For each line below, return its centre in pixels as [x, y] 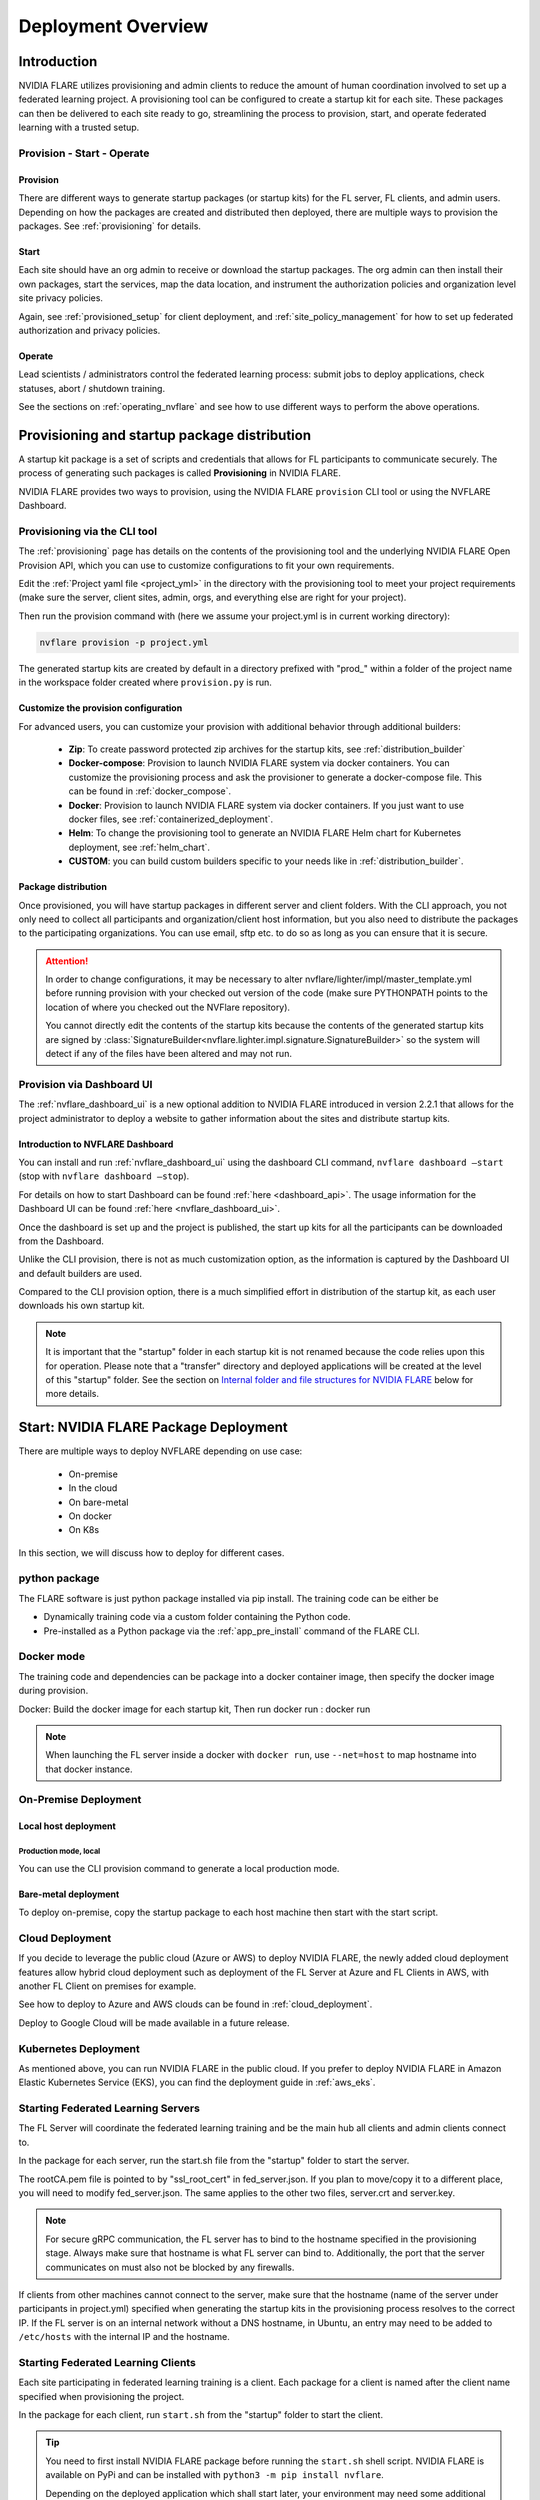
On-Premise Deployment [80, 1800]
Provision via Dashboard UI [85, 1084]
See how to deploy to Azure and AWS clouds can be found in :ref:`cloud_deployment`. [195, 2004]
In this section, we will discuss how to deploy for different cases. [151, 1552]
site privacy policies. [61, 298]
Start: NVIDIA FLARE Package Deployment [153, 1427]
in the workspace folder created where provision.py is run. [145, 682]
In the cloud [93, 1488]
